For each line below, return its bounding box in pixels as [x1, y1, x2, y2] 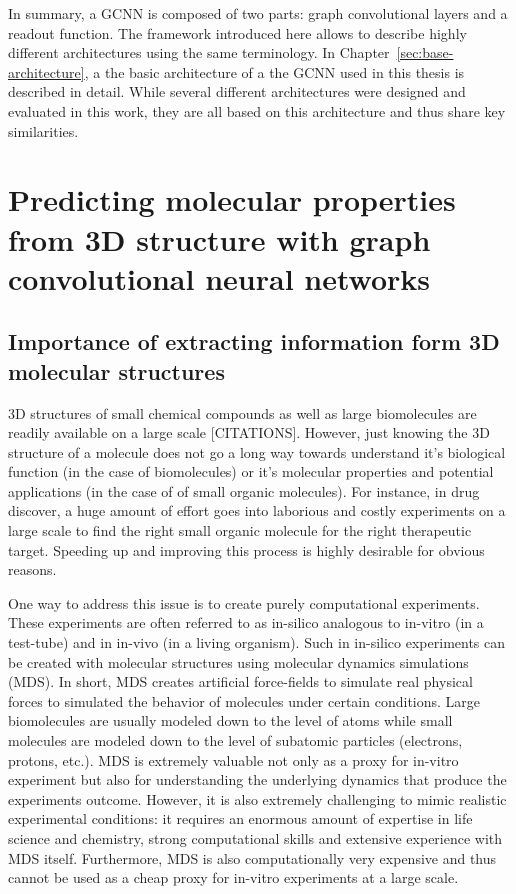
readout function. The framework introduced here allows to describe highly [8, 22, 467, 43]
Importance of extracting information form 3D [8, 326, 500, 357]
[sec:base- [396, 42, 454, 63]
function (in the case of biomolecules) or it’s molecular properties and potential [8, 461, 494, 482]
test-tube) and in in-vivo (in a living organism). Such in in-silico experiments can [8, 632, 506, 653]
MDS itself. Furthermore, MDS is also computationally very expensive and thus [8, 847, 497, 868]
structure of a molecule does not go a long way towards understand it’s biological [8, 441, 506, 462]
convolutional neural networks [8, 257, 431, 298]
